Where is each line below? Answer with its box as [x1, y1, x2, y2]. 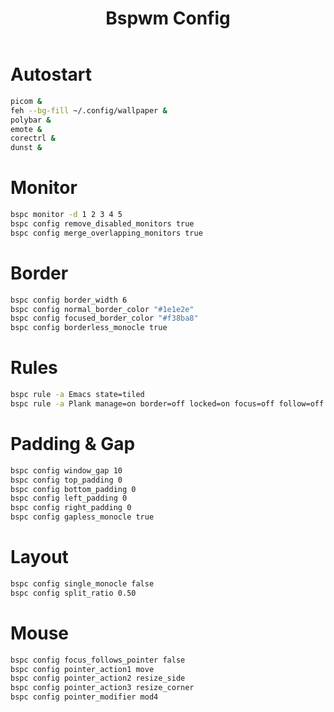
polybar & [10, 115, 52, 125]
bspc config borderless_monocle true [10, 323, 168, 333]
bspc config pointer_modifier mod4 [10, 692, 159, 702]
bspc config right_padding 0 [10, 503, 132, 513]
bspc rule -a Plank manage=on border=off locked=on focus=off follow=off [10, 399, 325, 409]
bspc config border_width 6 [10, 295, 128, 305]
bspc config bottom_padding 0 [10, 484, 137, 494]
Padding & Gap [10, 433, 136, 456]
